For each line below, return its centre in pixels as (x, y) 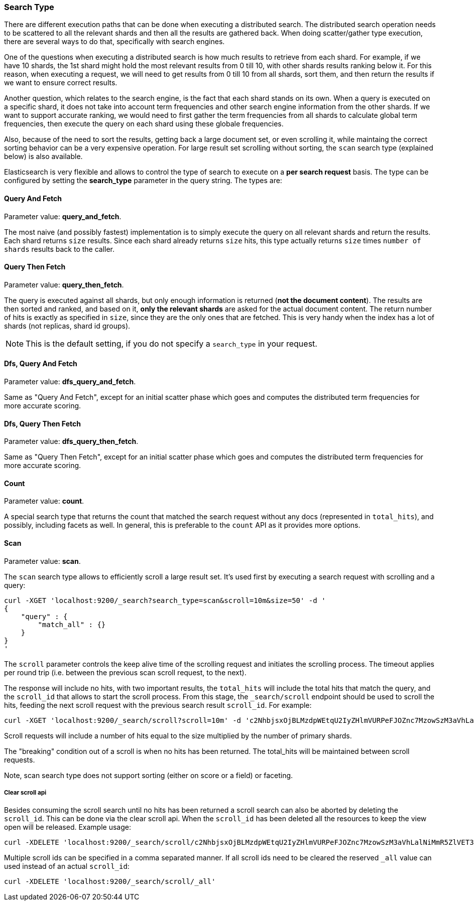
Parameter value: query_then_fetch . (64, 284)
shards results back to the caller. (60, 249)
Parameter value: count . (44, 501)
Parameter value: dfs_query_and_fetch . (70, 382)
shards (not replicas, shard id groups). (67, 326)
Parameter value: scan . (42, 561)
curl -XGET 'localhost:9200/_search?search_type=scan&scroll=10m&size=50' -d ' (165, 600)
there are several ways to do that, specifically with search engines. (114, 42)
